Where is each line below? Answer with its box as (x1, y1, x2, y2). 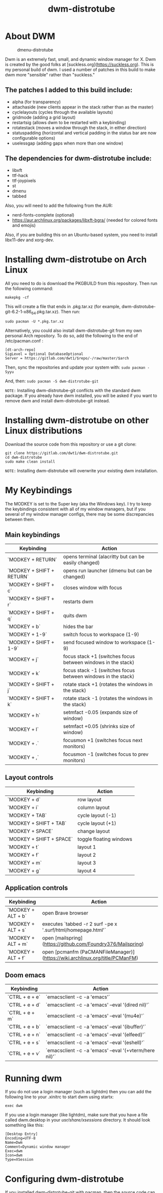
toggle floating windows (77, 835, 132, 842)
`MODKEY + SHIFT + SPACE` (7, 835, 73, 842)
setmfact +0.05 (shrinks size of (63, 723, 135, 729)
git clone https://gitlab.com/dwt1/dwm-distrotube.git (5, 451, 118, 456)
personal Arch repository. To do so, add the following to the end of (5, 333, 138, 339)
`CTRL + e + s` (7, 1039, 40, 1046)
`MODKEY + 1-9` (7, 631, 47, 638)
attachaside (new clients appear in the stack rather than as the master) (12, 104, 154, 110)
